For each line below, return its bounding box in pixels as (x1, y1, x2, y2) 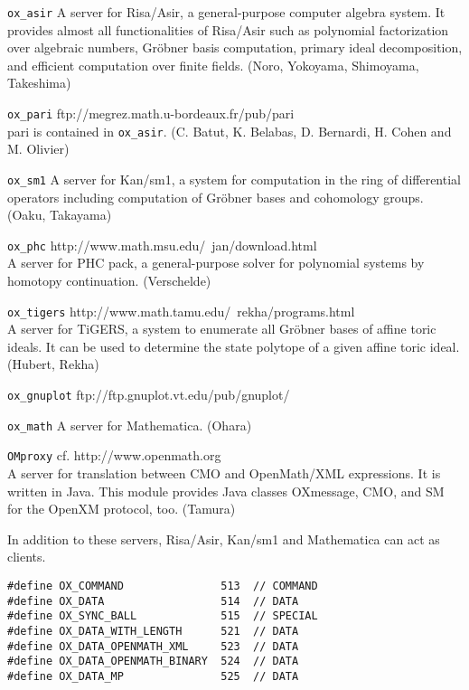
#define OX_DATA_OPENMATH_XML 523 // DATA (7, 639, 299, 653)
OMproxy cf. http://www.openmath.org (7, 446, 221, 465)
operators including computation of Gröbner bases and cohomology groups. (7, 187, 424, 206)
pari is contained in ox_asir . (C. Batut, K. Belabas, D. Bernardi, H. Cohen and (7, 121, 452, 140)
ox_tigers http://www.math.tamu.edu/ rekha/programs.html (7, 301, 355, 320)
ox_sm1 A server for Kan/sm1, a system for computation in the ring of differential (7, 169, 461, 188)
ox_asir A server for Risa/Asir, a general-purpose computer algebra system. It (7, 3, 446, 21)
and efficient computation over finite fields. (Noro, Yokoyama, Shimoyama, (7, 55, 419, 74)
